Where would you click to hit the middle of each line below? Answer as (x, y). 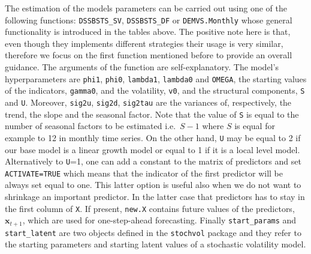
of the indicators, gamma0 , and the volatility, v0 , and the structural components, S (155, 90)
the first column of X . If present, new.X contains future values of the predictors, (150, 208)
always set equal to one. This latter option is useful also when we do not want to (153, 185)
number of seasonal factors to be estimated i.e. (90, 126)
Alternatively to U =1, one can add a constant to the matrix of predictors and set (153, 161)
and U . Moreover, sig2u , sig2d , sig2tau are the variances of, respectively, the (148, 102)
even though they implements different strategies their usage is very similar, (144, 43)
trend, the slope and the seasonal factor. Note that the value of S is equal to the (152, 114)
